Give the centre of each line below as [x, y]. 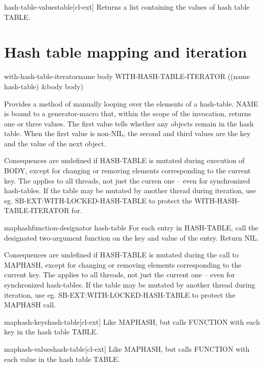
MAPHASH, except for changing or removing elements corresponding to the [123, 264]
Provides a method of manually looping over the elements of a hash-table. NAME [131, 103]
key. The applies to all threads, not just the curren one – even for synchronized [127, 180]
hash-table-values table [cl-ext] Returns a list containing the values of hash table [127, 7]
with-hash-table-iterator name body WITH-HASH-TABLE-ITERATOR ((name [127, 76]
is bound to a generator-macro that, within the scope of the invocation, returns [128, 113]
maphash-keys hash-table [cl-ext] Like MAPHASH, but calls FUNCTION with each [132, 321]
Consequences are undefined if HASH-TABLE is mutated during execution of [124, 160]
